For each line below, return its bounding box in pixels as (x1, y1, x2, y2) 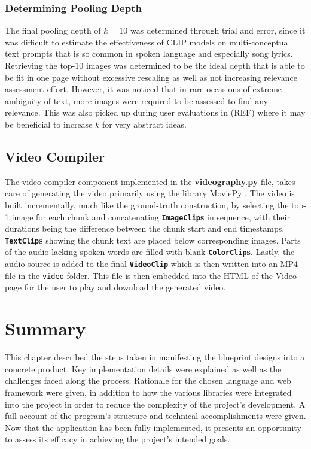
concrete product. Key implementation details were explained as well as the (5, 362, 282, 375)
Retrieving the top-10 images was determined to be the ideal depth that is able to (5, 59, 305, 71)
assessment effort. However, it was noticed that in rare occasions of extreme (5, 83, 282, 95)
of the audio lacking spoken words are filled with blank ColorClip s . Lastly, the (5, 245, 295, 258)
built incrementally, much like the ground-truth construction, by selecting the (5, 198, 289, 211)
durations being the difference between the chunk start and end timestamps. (5, 222, 285, 235)
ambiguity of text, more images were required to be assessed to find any (5, 94, 268, 107)
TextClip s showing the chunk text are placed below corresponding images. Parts (5, 233, 301, 246)
